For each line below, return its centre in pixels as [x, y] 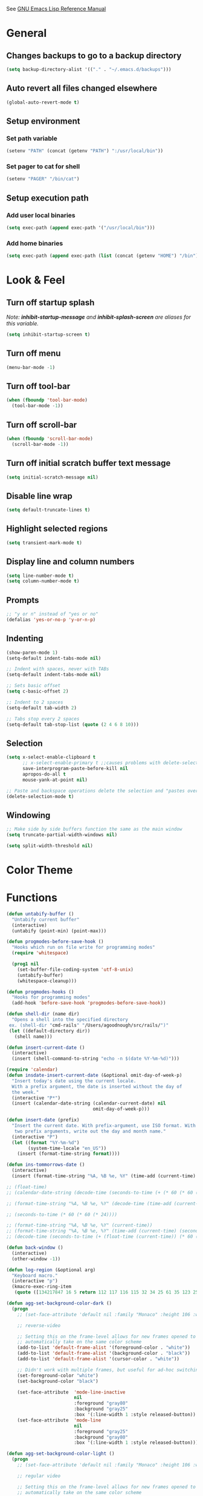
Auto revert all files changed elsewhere [82, 88]
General [27, 33]
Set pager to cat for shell [43, 167]
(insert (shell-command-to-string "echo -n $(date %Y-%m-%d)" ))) [96, 1059]
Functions [32, 898]
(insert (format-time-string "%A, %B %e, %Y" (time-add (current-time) [104, 1176]
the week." [25, 1092]
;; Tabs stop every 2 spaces [43, 719]
